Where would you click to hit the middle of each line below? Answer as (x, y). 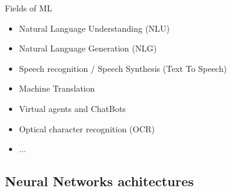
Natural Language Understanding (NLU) (94, 28)
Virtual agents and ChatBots (72, 108)
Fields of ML (29, 8)
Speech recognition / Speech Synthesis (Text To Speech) (123, 68)
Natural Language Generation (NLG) (88, 48)
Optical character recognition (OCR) (87, 128)
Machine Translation (57, 88)
